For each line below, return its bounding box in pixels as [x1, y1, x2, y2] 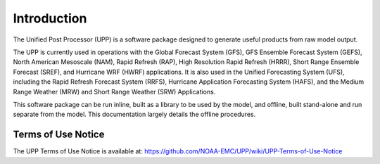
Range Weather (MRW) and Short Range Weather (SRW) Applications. [13, 87, 216, 96]
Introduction [13, 11, 87, 26]
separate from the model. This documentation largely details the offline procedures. [13, 110, 256, 119]
